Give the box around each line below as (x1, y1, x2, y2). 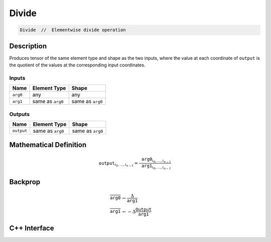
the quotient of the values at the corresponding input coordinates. (9, 62, 146, 68)
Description (9, 42, 47, 50)
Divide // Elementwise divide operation (20, 27, 126, 33)
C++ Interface (9, 224, 54, 232)
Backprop (9, 178, 41, 186)
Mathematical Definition (9, 141, 87, 149)
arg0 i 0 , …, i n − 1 (141, 156, 171, 164)
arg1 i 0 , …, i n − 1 (141, 163, 171, 171)
